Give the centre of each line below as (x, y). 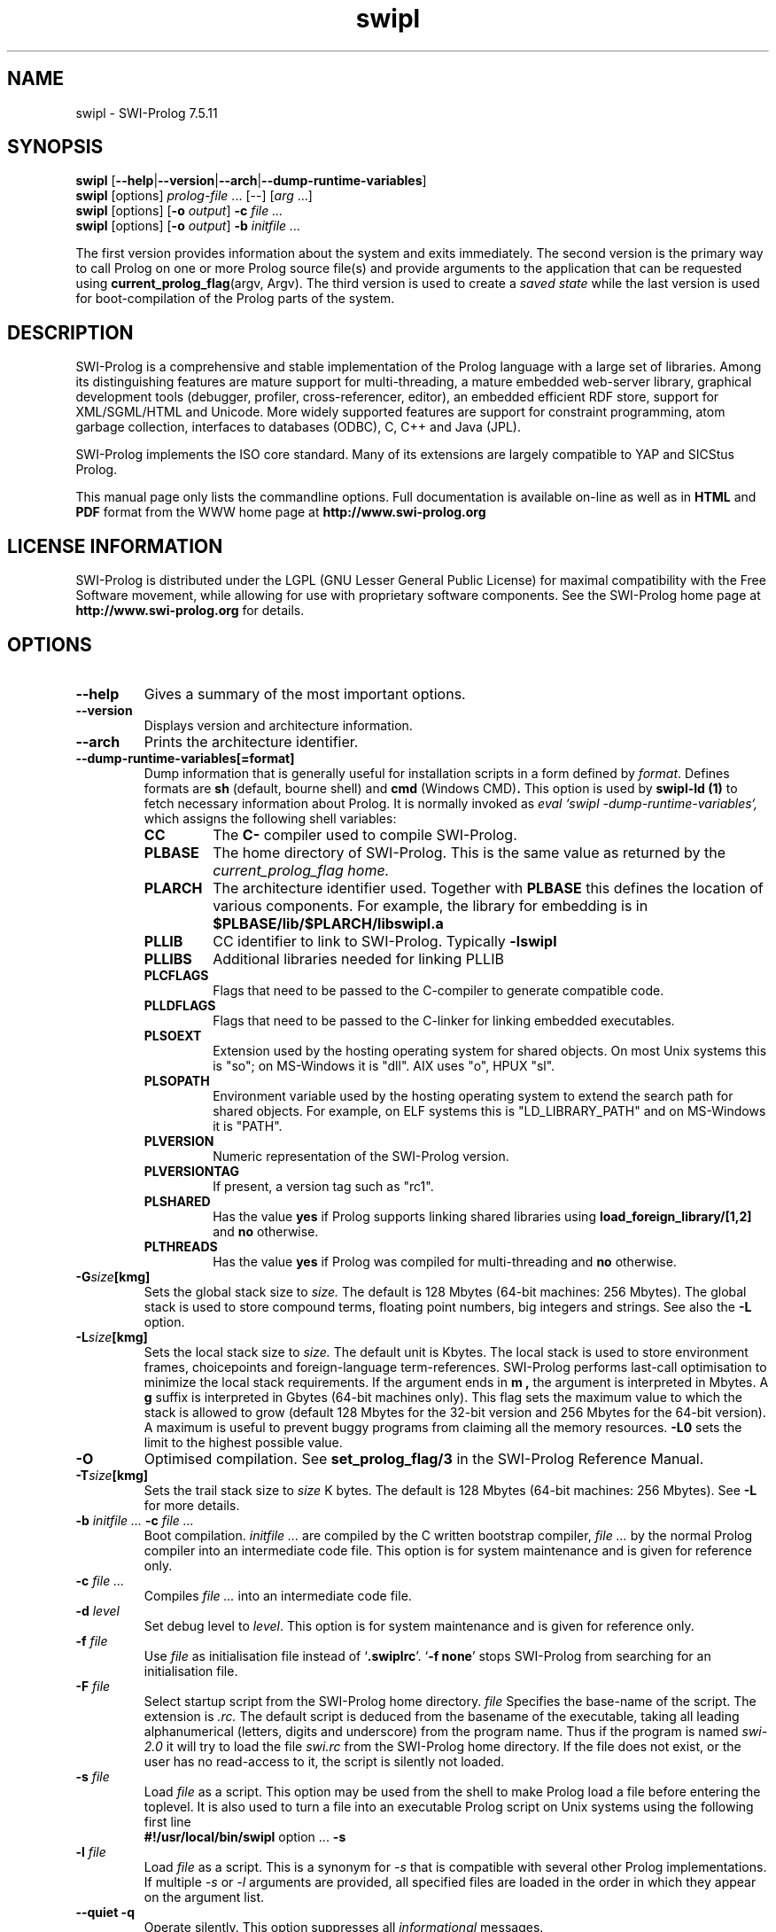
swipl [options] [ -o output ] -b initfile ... (188, 226)
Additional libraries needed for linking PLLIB (358, 958)
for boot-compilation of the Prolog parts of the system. (235, 299)
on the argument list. (204, 1897)
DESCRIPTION (70, 332)
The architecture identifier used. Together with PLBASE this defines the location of (488, 888)
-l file (91, 1851)
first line (167, 1821)
